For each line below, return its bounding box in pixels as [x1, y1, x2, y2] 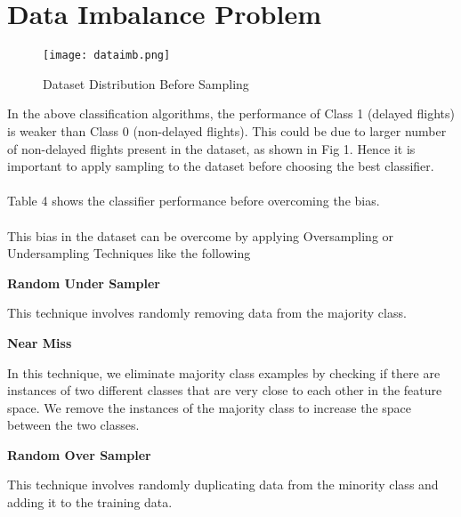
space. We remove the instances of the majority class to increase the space [7, 398, 412, 416]
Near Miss [7, 333, 72, 351]
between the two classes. [7, 416, 140, 434]
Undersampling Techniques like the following [7, 244, 251, 263]
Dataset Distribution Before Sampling [43, 74, 249, 93]
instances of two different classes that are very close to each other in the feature [7, 381, 442, 400]
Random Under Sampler [7, 273, 160, 292]
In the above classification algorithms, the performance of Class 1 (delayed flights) [7, 104, 456, 123]
